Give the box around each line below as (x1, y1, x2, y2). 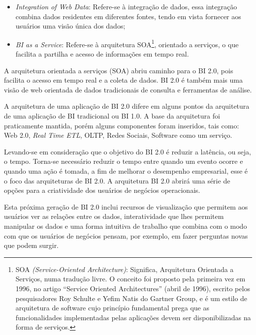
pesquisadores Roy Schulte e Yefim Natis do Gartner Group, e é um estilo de (15, 293, 248, 303)
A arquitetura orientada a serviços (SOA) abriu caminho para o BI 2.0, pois (4, 65, 233, 75)
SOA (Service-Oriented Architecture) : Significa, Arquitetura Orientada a (15, 264, 234, 274)
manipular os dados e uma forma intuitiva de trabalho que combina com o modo (4, 220, 247, 231)
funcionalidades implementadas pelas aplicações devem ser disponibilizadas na (15, 312, 251, 322)
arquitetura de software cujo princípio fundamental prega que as (15, 303, 209, 313)
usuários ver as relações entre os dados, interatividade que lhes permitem (4, 211, 224, 221)
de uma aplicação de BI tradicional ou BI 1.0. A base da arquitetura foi (4, 111, 220, 121)
